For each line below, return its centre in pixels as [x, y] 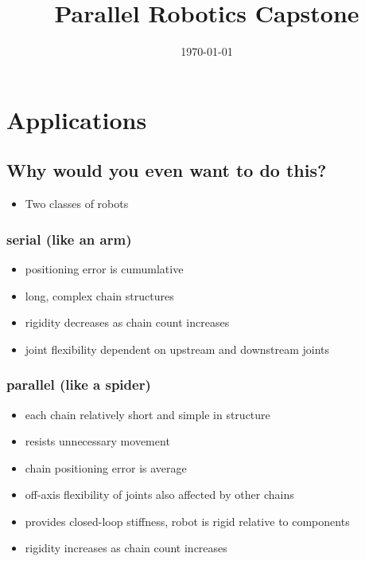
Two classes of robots [77, 204]
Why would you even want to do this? [167, 170]
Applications [77, 119]
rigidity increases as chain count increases [126, 548]
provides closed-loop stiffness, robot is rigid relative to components [187, 521]
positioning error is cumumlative [104, 268]
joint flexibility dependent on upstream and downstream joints [177, 349]
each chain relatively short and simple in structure [148, 414]
